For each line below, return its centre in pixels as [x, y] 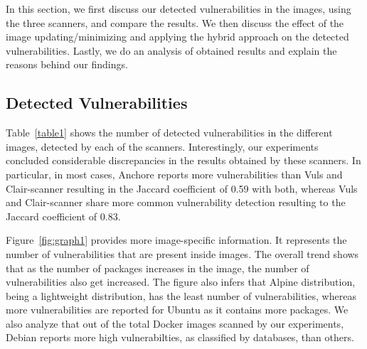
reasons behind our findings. [67, 64]
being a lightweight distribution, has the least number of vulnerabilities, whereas [181, 295]
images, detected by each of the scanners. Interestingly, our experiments [162, 146]
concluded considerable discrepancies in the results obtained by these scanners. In [183, 160]
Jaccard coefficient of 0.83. [63, 216]
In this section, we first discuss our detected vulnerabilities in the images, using [179, 9]
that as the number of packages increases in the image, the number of [158, 268]
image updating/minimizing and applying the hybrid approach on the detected [177, 37]
